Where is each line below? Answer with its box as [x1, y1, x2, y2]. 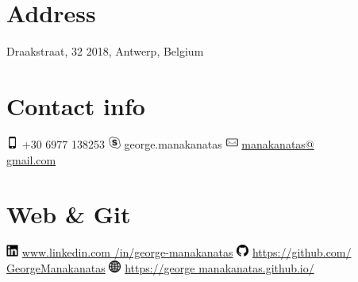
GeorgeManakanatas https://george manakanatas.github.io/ [6, 260, 314, 276]
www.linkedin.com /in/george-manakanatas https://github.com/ [21, 244, 352, 261]
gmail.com [6, 151, 56, 168]
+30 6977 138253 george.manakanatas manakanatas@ [21, 135, 314, 152]
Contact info [6, 89, 145, 122]
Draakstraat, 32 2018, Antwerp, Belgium [6, 43, 204, 60]
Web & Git [6, 198, 131, 230]
